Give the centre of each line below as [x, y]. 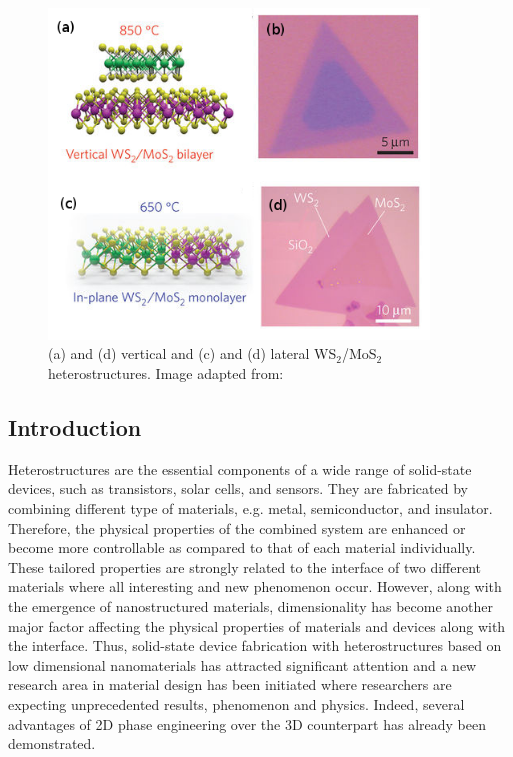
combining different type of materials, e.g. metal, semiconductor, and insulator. [250, 508]
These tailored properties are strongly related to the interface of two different [245, 566]
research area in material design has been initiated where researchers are [230, 684]
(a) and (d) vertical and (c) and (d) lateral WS [192, 353]
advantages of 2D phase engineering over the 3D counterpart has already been [247, 723]
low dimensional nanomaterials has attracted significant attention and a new [242, 664]
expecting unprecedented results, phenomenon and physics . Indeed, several [236, 703]
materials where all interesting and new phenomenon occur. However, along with [255, 586]
